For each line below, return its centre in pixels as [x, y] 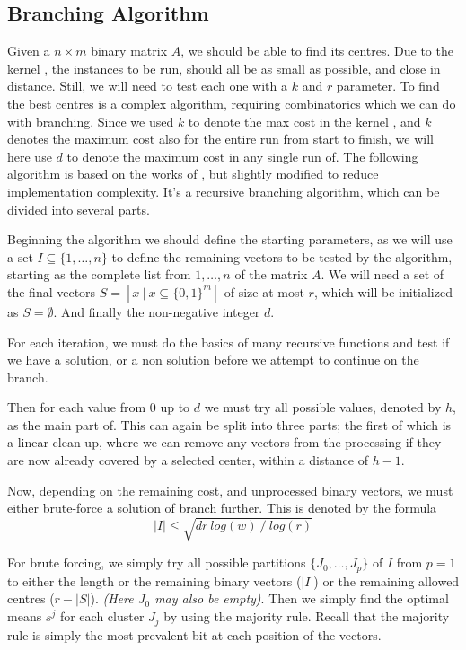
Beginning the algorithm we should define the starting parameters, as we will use [230, 239]
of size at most [264, 291]
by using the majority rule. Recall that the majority [307, 616]
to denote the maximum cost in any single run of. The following [242, 156]
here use [30, 156]
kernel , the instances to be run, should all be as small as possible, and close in [224, 68]
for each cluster [102, 616]
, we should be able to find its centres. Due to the [317, 51]
